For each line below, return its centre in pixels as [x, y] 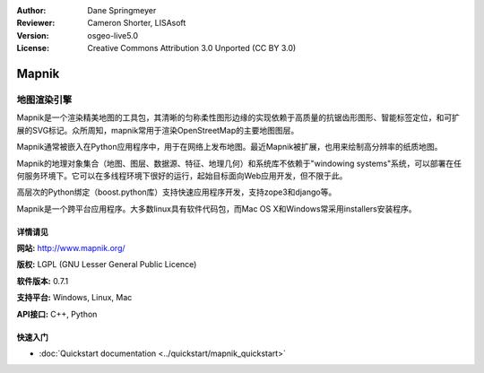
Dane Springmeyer [122, 10]
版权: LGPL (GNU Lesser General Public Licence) [107, 265]
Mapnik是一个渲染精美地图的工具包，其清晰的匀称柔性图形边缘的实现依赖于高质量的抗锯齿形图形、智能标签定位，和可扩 [238, 117]
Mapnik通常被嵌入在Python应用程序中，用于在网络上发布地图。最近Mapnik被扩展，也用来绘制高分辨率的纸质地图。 [229, 147]
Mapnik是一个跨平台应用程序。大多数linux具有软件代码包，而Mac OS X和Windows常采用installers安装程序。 [216, 208]
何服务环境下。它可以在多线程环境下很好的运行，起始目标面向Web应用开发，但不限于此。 [182, 176]
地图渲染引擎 [44, 100]
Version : [33, 35]
